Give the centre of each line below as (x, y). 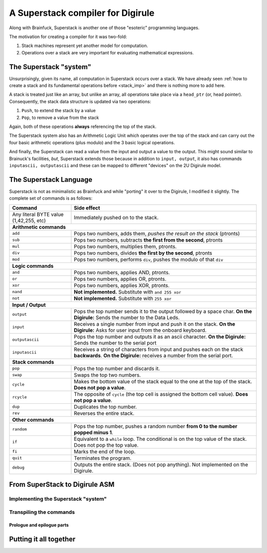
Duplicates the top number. (105, 407)
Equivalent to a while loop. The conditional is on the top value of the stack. (160, 439)
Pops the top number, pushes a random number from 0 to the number (156, 426)
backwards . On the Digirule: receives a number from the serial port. (154, 355)
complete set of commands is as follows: (51, 198)
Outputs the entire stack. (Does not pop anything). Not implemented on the (161, 465)
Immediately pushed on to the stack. (116, 217)
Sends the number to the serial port (115, 342)
